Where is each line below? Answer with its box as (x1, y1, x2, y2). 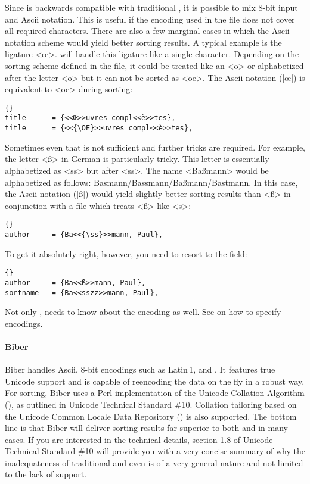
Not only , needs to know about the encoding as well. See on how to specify (5, 305, 281, 318)
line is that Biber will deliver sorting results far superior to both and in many (5, 421, 288, 434)
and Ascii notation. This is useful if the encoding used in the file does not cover (5, 13, 295, 25)
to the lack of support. (5, 468, 87, 480)
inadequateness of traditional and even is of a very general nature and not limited (5, 456, 303, 469)
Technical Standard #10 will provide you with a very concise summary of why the (5, 445, 305, 457)
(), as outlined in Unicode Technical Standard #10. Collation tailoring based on (5, 398, 297, 410)
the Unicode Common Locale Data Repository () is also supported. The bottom (5, 410, 297, 422)
